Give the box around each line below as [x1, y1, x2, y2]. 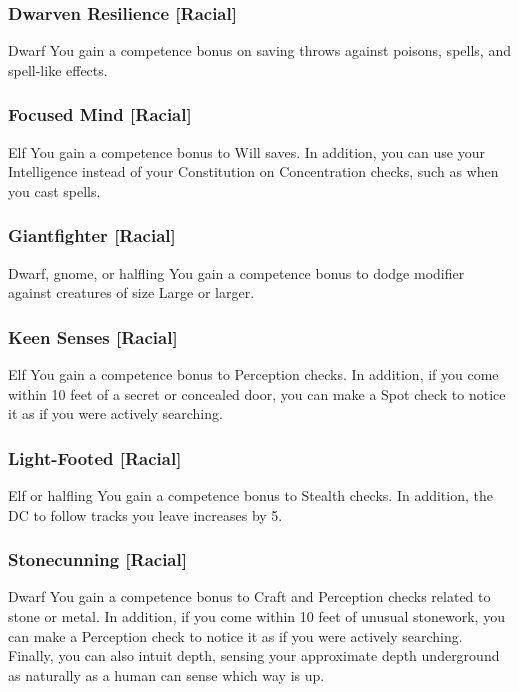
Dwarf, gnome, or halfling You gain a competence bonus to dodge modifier [8, 262, 465, 283]
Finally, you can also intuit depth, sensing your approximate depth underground [8, 645, 500, 666]
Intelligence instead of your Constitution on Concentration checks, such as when [8, 161, 499, 182]
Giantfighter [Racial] [8, 223, 176, 248]
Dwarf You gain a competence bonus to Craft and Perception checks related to [8, 586, 491, 607]
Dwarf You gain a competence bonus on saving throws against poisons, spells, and [8, 40, 511, 61]
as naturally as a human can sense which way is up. [8, 664, 325, 685]
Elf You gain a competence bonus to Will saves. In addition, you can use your [8, 141, 485, 162]
